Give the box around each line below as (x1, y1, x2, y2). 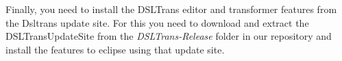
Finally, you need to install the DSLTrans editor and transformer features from (5, 2, 337, 16)
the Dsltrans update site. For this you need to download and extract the (5, 15, 309, 29)
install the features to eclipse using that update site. (5, 42, 225, 56)
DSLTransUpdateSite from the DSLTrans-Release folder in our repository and (5, 29, 332, 43)
